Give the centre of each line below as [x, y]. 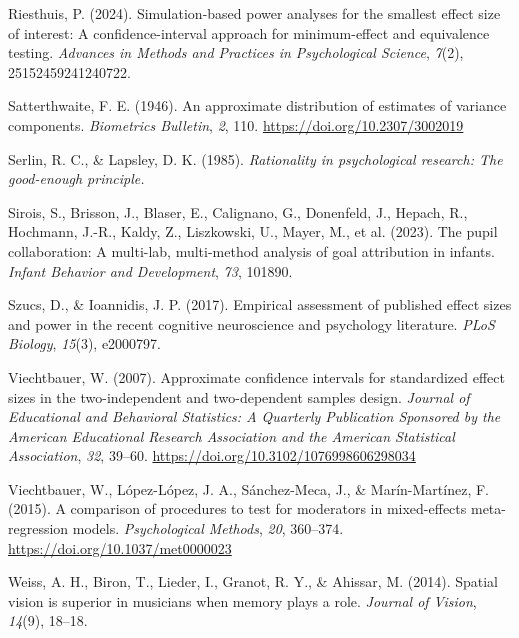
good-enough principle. [76, 178]
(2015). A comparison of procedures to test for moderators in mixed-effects [237, 508]
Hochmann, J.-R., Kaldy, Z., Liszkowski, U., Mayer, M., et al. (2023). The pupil [253, 231]
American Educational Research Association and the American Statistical [231, 435]
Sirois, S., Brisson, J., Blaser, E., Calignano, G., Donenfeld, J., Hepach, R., [238, 211]
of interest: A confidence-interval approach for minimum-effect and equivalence [249, 32]
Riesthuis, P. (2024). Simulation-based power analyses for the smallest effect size [254, 13]
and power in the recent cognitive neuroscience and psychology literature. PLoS [251, 323]
